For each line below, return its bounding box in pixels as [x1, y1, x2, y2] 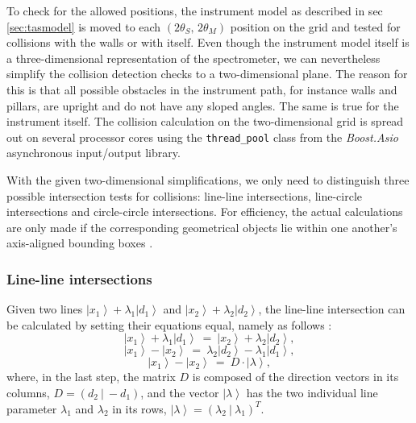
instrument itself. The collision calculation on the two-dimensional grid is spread [6, 113, 404, 130]
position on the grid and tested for [230, 18, 401, 35]
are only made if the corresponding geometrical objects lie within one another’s [6, 218, 397, 235]
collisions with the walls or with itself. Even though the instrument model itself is [6, 34, 410, 51]
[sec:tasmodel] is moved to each [6, 18, 161, 35]
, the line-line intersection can [258, 301, 406, 317]
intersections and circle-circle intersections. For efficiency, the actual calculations [6, 203, 403, 220]
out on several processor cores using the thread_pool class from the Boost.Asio [6, 128, 398, 145]
